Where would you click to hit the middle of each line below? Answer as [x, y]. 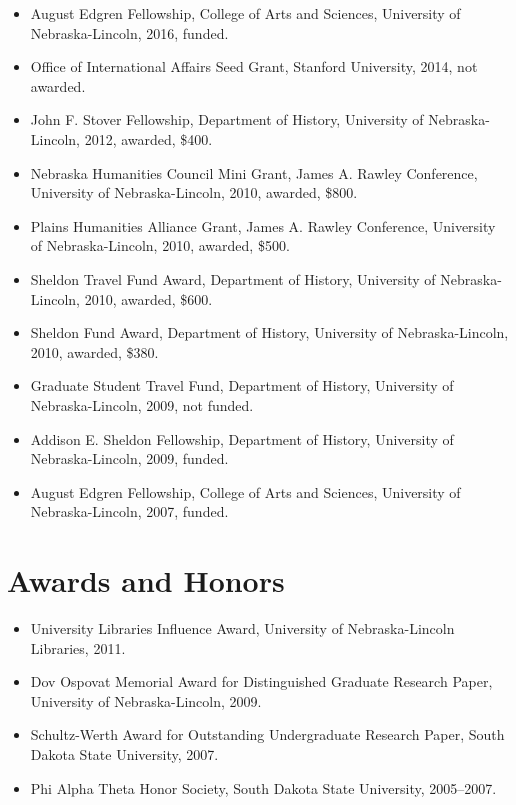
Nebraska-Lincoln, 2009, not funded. [142, 404]
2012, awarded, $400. [148, 138]
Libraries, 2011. [78, 647]
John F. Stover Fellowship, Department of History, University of [227, 119]
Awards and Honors [146, 580]
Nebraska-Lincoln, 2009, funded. [129, 458]
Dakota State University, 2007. [124, 753]
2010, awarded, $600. [148, 298]
